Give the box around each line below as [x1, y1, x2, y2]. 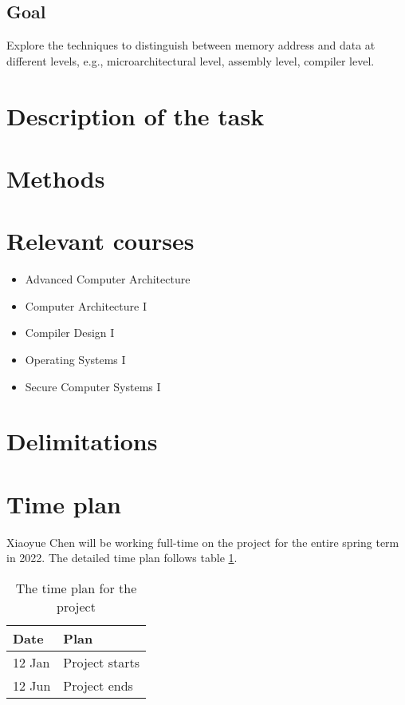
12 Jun [13, 675, 51, 695]
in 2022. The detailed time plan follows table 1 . [6, 549, 238, 566]
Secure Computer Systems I [25, 378, 161, 394]
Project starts [63, 652, 140, 671]
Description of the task [6, 99, 265, 132]
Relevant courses [6, 224, 195, 257]
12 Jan [13, 652, 50, 671]
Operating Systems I [25, 351, 126, 368]
